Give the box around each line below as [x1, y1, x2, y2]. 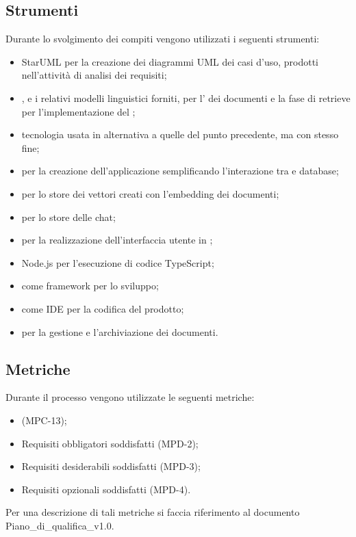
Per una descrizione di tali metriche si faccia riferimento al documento [5, 505, 300, 519]
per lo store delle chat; [21, 209, 116, 224]
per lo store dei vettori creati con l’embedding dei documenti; [21, 186, 279, 200]
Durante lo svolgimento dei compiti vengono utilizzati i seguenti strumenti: [5, 31, 320, 46]
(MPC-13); [21, 412, 67, 427]
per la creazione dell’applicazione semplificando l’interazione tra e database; [21, 163, 339, 178]
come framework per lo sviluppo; [21, 278, 159, 293]
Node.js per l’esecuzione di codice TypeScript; [21, 255, 214, 270]
